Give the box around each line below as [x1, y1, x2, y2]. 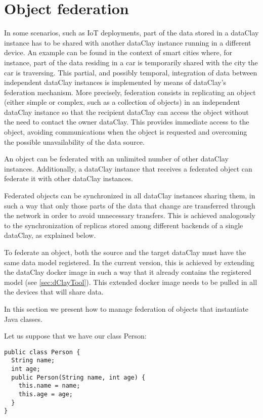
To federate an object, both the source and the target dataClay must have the [4, 247, 246, 257]
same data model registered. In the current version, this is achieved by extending [4, 257, 254, 267]
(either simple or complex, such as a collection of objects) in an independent [4, 97, 240, 107]
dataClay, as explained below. [4, 230, 96, 240]
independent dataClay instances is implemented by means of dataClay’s [4, 77, 227, 88]
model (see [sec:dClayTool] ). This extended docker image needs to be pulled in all [4, 276, 257, 287]
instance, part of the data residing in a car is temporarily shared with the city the [4, 57, 258, 67]
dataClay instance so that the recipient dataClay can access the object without [4, 106, 249, 117]
